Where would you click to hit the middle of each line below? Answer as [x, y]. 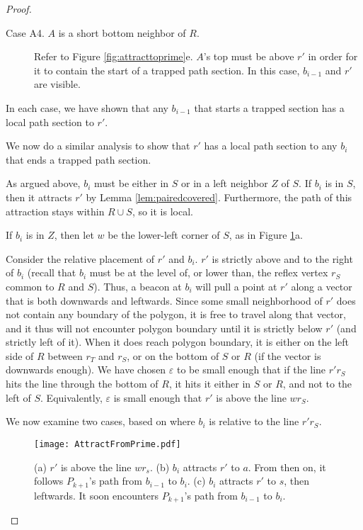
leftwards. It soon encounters [97, 495]
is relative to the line [254, 421]
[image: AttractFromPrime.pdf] [108, 444]
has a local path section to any [271, 146]
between [65, 355]
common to [30, 286]
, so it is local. [162, 211]
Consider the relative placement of [80, 258]
